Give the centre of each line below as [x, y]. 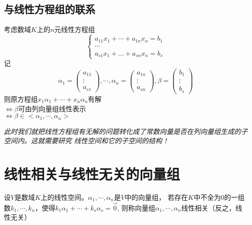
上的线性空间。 [65, 197]
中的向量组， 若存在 [156, 197]
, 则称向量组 [136, 207]
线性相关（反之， [208, 207]
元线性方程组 [75, 29]
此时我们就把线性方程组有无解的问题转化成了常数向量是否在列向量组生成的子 [126, 131]
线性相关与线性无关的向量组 [92, 173]
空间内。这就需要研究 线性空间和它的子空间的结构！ [87, 141]
